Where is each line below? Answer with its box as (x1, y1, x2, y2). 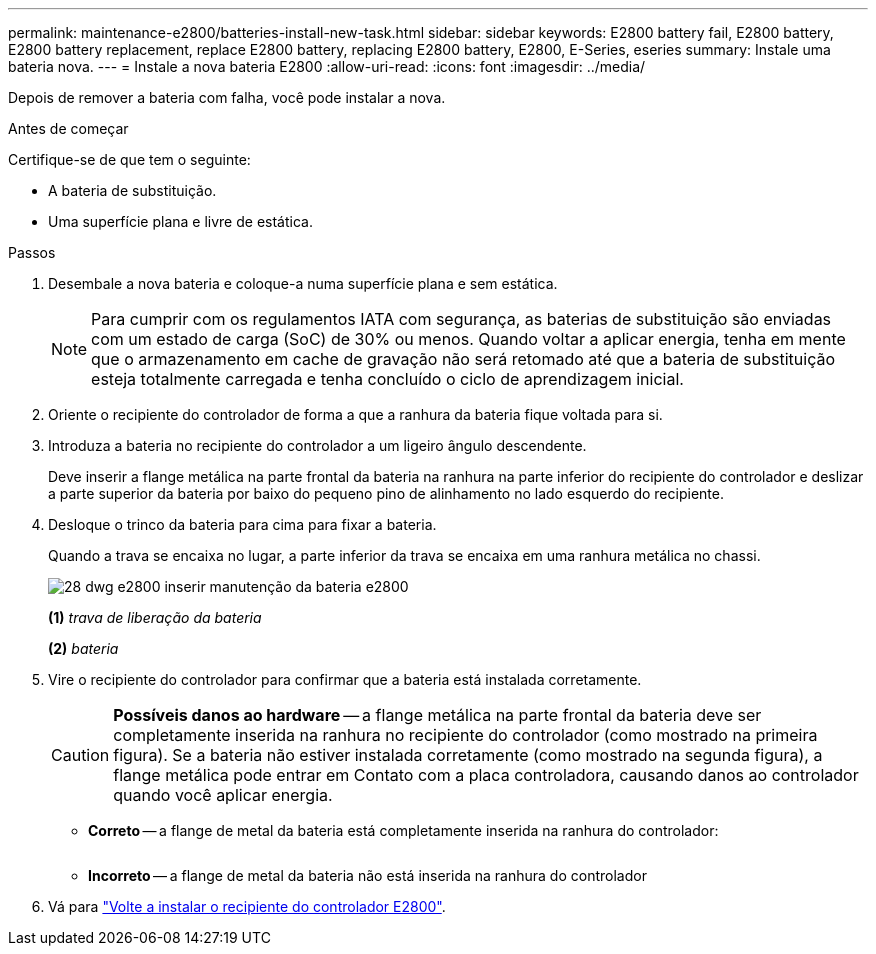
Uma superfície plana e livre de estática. (48, 213, 313, 230)
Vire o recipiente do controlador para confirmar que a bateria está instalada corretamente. (48, 671, 642, 688)
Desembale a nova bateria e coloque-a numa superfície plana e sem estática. (48, 275, 558, 292)
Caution (51, 745, 110, 765)
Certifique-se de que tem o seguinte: (8, 151, 251, 168)
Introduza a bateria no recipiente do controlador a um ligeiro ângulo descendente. (48, 437, 587, 454)
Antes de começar (8, 120, 129, 137)
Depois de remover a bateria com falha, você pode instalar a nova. (8, 89, 446, 106)
